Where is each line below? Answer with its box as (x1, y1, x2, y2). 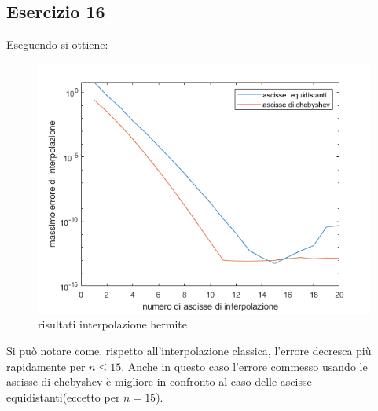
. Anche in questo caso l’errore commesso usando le (121, 358, 368, 374)
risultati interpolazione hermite (38, 316, 187, 332)
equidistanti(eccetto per (6, 388, 120, 405)
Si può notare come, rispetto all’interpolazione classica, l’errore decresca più (6, 342, 372, 358)
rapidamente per (6, 358, 86, 374)
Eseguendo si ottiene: (6, 36, 108, 53)
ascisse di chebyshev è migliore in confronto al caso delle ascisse (6, 373, 312, 390)
